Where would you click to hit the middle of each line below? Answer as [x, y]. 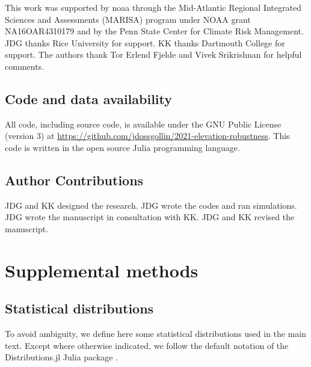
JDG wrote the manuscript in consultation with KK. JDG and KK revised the [150, 217]
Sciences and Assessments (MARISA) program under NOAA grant [128, 19]
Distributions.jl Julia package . [62, 357]
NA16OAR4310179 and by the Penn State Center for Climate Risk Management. [154, 31]
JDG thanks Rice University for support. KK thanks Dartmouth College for [145, 42]
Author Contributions [74, 180]
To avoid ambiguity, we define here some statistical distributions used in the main [156, 334]
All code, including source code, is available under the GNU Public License [143, 124]
